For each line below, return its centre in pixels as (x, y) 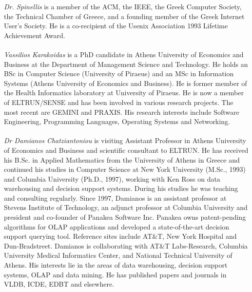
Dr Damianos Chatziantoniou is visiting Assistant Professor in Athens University (125, 140)
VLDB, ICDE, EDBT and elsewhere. (59, 284)
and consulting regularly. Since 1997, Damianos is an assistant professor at (115, 198)
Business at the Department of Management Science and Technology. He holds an (126, 64)
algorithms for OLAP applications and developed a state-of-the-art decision (117, 226)
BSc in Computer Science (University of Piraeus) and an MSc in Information (119, 73)
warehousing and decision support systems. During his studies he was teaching (121, 188)
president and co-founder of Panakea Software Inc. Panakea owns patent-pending (125, 217)
